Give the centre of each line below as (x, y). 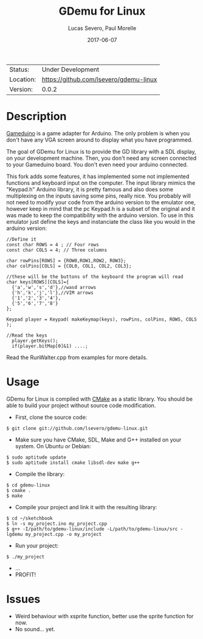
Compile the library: (40, 474)
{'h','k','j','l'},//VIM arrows (53, 293)
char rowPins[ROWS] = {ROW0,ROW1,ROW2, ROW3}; (66, 260)
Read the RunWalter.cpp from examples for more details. (77, 357)
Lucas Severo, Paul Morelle (102, 28)
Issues (23, 599)
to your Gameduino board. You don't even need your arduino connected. (97, 164)
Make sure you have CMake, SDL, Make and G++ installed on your (98, 440)
